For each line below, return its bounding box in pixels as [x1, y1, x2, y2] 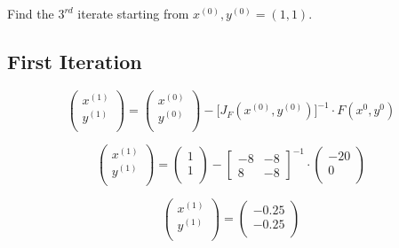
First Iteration [7, 48, 142, 75]
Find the [7, 4, 54, 23]
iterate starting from [77, 4, 189, 23]
